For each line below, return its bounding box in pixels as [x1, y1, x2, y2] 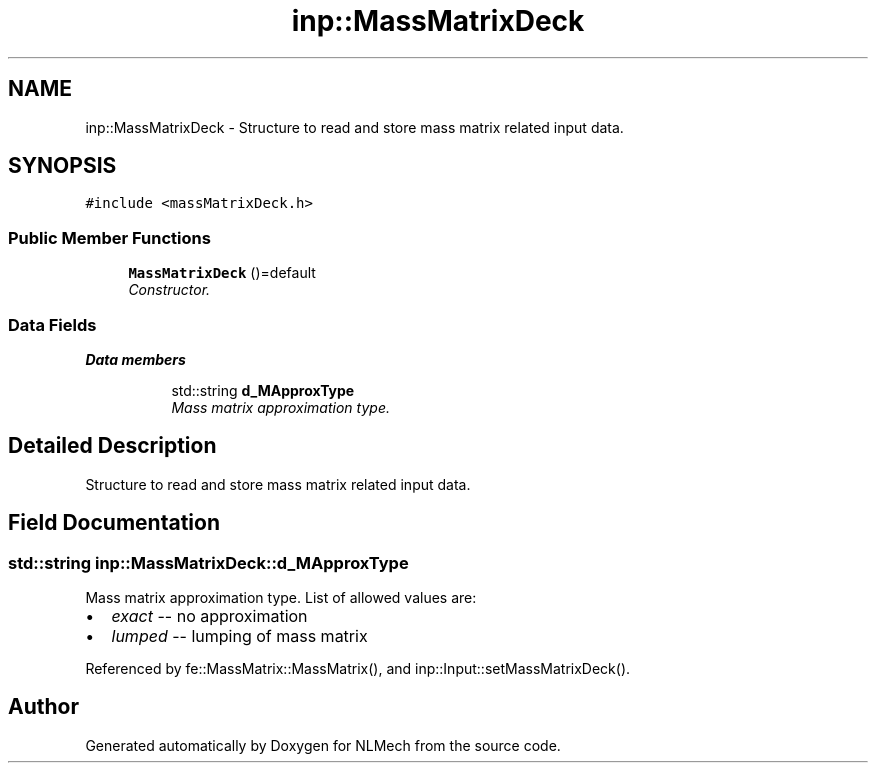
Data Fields [8, 314, 97, 335]
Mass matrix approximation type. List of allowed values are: [85, 589, 477, 606]
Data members [85, 350, 186, 368]
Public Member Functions [8, 227, 211, 248]
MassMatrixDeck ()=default [128, 264, 316, 282]
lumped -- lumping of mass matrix [111, 626, 368, 646]
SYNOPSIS [8, 153, 117, 179]
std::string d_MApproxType [171, 381, 355, 399]
